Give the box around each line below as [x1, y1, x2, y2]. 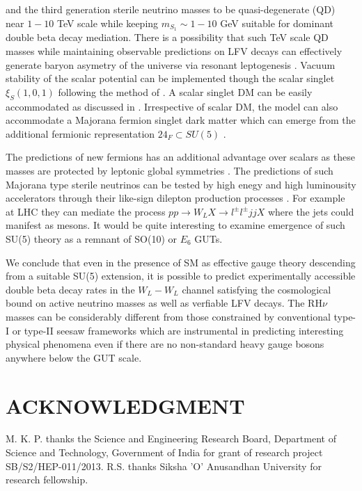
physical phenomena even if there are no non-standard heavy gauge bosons [6, 337, 324, 351]
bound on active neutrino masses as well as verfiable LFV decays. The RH [6, 296, 322, 310]
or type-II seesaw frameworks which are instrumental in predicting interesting [12, 323, 344, 337]
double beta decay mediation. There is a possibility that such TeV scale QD [6, 30, 329, 45]
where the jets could [267, 204, 354, 218]
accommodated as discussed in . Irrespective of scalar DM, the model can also [6, 99, 338, 113]
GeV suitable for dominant [220, 15, 334, 30]
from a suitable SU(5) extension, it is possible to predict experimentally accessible [6, 268, 356, 283]
